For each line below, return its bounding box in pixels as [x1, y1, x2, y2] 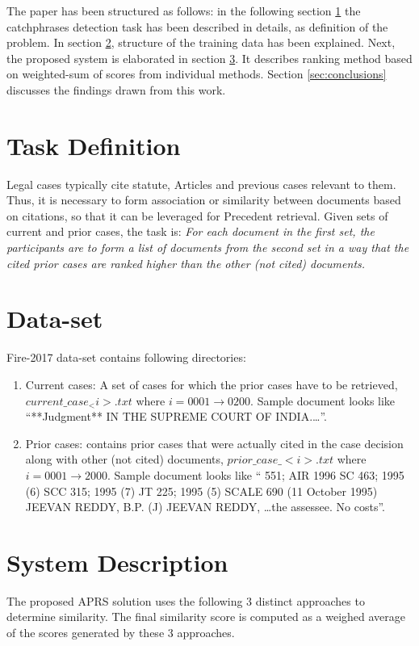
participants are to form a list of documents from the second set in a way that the [6, 239, 409, 256]
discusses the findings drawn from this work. [6, 81, 226, 98]
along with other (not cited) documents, [25, 451, 224, 468]
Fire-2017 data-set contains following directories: [6, 349, 246, 366]
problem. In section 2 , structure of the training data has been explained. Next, [6, 34, 396, 51]
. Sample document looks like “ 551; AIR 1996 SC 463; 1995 [107, 466, 404, 483]
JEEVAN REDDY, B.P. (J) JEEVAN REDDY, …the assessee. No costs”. [25, 498, 385, 515]
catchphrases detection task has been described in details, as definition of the [6, 18, 388, 35]
